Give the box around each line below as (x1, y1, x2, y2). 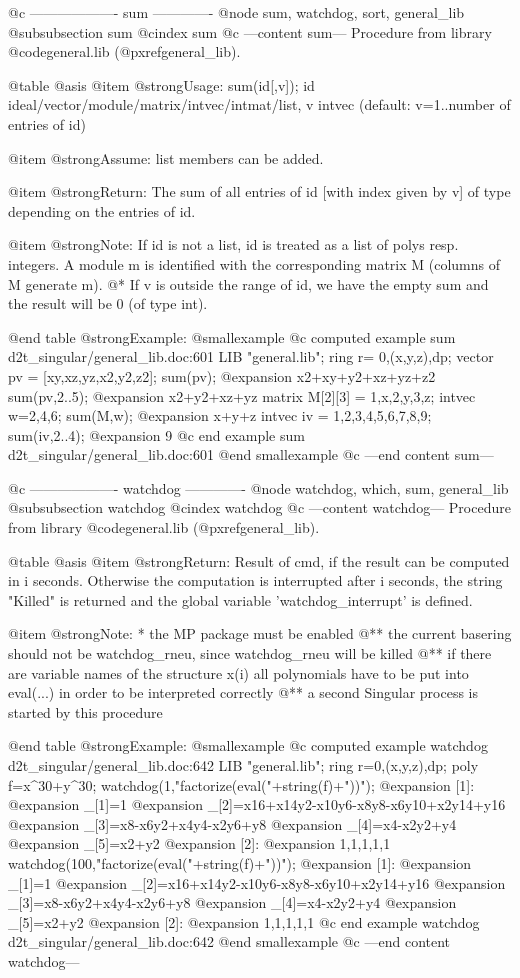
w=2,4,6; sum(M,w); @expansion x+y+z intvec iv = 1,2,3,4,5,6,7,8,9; (8, 405, 432, 426)
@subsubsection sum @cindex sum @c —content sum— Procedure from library (8, 21, 492, 42)
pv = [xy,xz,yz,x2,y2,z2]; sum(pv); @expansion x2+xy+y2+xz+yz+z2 (8, 365, 436, 386)
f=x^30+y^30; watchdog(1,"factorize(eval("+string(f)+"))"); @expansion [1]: (8, 774, 475, 795)
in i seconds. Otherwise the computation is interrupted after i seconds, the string (8, 570, 503, 591)
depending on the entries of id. (8, 200, 196, 221)
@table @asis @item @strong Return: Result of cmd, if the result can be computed (8, 550, 510, 571)
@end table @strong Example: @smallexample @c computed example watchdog (8, 735, 488, 756)
